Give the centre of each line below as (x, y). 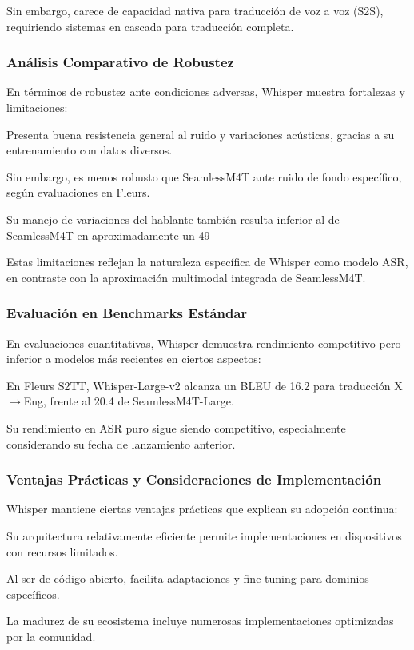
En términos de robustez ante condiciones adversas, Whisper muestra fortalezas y (206, 92)
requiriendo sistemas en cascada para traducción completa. (150, 26)
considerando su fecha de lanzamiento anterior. (121, 443)
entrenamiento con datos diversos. (90, 150)
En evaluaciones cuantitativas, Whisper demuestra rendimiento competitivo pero (204, 343)
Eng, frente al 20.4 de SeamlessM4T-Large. (129, 401)
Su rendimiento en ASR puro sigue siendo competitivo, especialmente (176, 427)
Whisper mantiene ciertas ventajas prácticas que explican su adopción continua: (202, 509)
